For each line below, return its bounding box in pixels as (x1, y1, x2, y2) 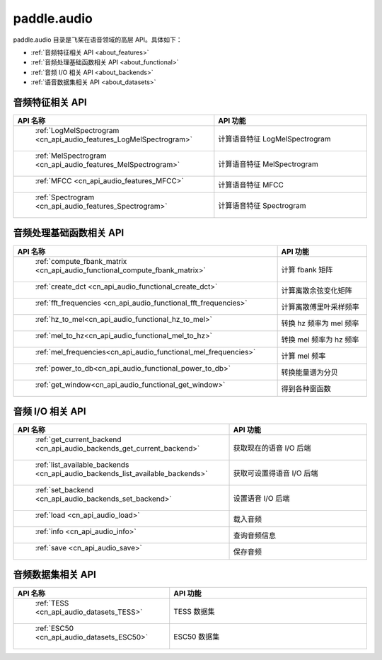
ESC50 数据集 (173, 632, 220, 642)
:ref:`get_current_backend (35, 435, 122, 445)
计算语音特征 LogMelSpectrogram (218, 134, 332, 144)
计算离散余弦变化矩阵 (281, 285, 353, 295)
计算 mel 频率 (281, 351, 326, 361)
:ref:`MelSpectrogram (35, 151, 107, 161)
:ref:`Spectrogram (35, 192, 95, 202)
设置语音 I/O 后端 (233, 494, 290, 504)
